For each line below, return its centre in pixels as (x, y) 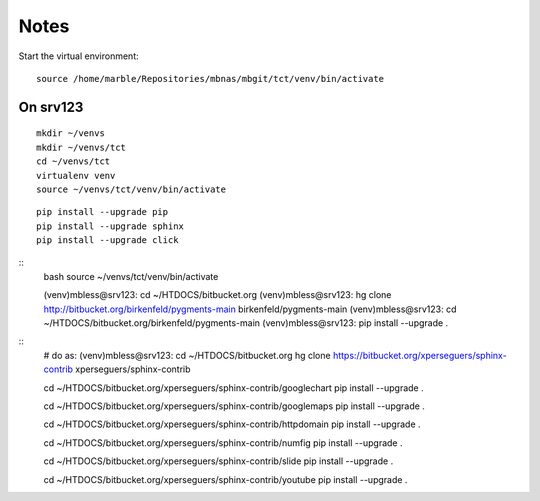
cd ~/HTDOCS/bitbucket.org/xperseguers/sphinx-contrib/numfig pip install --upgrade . (223, 442)
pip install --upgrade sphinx (110, 226)
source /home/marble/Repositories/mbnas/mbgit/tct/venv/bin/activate (210, 78)
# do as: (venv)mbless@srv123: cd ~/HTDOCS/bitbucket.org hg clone (187, 355)
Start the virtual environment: (78, 56)
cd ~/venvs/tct (73, 161)
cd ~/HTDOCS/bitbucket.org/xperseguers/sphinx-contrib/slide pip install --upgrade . (218, 461)
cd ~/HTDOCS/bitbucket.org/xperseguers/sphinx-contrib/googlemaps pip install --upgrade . (234, 406)
